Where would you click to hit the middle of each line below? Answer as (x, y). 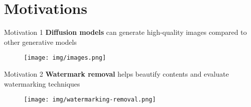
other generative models (40, 42)
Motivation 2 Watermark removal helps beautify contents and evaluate (117, 73)
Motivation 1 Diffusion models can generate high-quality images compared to (125, 32)
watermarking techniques (42, 83)
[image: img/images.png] (65, 58)
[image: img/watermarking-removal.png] (90, 100)
